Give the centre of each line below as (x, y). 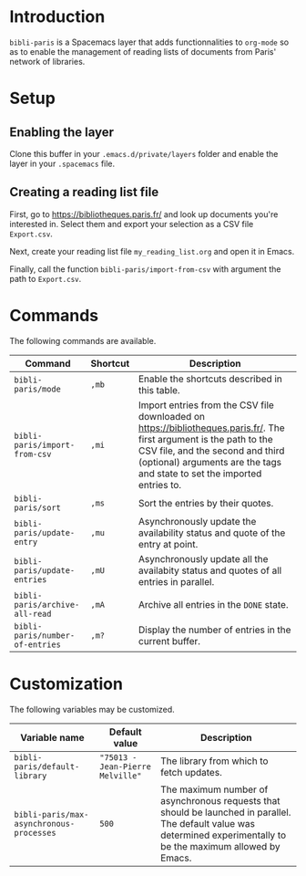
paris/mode (37, 389)
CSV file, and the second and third (211, 451)
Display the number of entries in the (214, 630)
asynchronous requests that (220, 800)
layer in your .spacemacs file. (62, 163)
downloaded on (172, 416)
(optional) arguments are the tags (210, 462)
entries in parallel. (176, 581)
